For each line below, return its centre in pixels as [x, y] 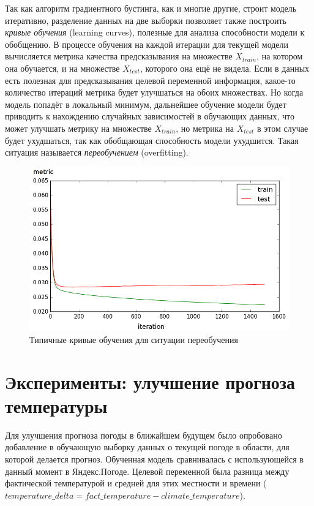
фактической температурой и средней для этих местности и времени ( [136, 483]
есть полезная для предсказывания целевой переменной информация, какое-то [150, 80]
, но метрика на [205, 128]
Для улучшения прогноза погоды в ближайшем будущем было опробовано [144, 435]
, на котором [280, 56]
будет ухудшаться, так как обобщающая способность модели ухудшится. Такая [152, 140]
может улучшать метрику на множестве [78, 128]
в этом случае [283, 128]
